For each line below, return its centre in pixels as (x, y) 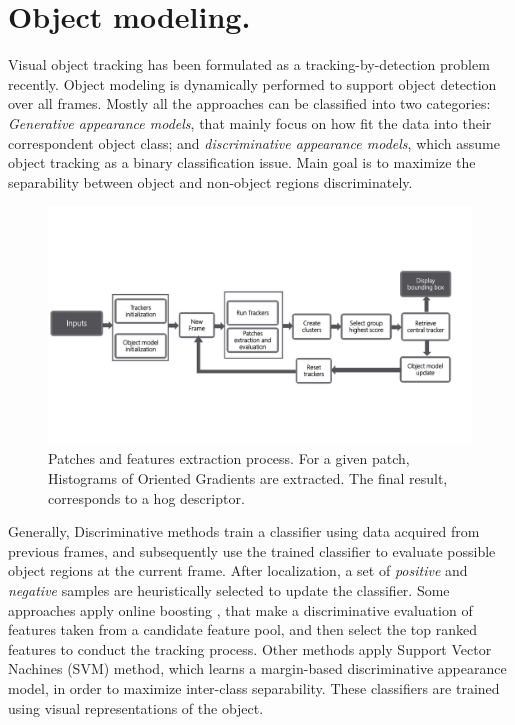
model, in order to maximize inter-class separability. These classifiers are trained (254, 687)
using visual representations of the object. (136, 707)
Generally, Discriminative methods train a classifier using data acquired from (244, 531)
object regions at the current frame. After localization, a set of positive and (238, 570)
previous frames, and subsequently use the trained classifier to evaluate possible (252, 550)
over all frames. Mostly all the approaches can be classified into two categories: (249, 103)
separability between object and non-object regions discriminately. (210, 181)
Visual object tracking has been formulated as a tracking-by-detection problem (249, 64)
